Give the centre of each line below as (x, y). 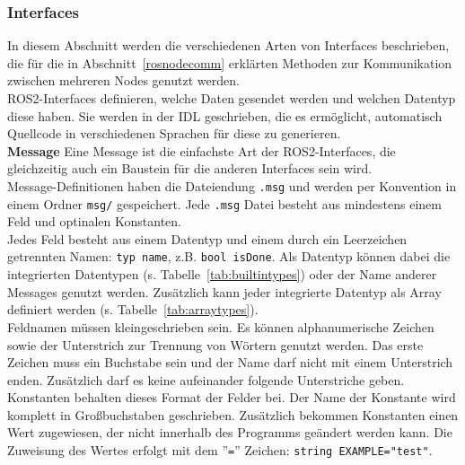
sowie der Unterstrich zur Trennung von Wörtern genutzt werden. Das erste (215, 344)
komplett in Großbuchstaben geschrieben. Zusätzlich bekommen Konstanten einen (233, 414)
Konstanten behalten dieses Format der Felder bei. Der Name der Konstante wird (232, 397)
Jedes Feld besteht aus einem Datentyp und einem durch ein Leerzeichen (207, 238)
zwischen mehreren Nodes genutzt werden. (123, 80)
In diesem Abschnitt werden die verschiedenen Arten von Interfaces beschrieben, (228, 45)
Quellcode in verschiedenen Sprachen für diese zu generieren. (174, 133)
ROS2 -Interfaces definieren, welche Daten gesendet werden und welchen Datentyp (232, 98)
